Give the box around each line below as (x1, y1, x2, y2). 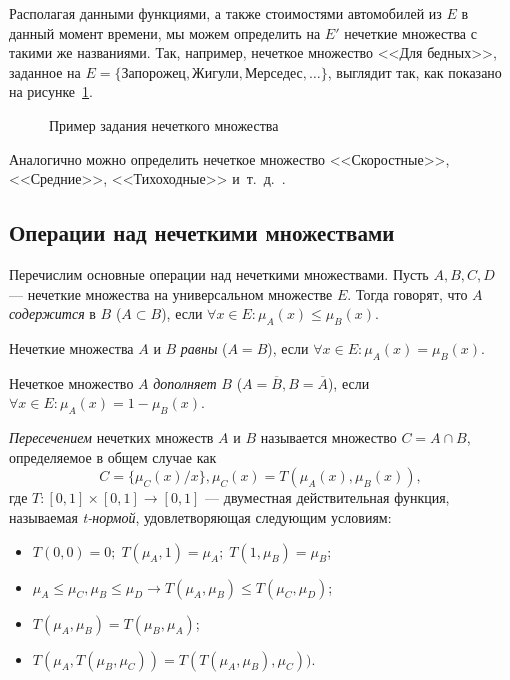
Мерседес (245, 66, 303, 81)
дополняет (153, 372, 217, 393)
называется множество (260, 427, 397, 448)
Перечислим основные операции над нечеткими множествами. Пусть (9, 263, 429, 284)
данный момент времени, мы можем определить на (9, 22, 321, 43)
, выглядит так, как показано (327, 61, 502, 82)
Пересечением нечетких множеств (9, 427, 214, 448)
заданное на (9, 61, 81, 82)
